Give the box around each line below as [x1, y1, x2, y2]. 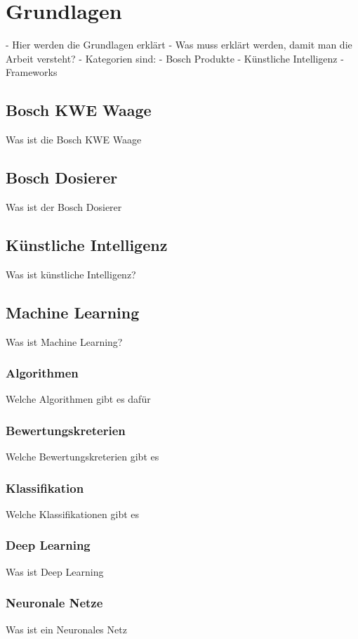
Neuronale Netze [6, 594, 103, 612]
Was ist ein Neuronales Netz [6, 621, 127, 636]
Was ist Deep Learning [6, 564, 104, 579]
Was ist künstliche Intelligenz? [6, 266, 136, 281]
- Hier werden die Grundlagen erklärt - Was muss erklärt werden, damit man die [6, 37, 352, 52]
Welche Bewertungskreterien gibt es [6, 449, 159, 464]
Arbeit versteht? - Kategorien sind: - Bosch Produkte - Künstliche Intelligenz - [6, 51, 344, 65]
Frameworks [6, 65, 58, 79]
